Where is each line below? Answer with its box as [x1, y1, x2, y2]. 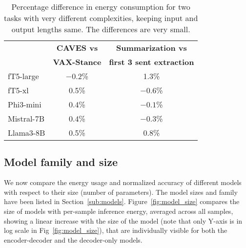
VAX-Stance [53, 56, 102, 67]
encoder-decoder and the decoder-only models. [4, 234, 143, 245]
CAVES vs [56, 42, 98, 53]
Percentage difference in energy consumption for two [11, 1, 190, 12]
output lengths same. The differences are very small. [11, 23, 190, 35]
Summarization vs [116, 42, 187, 53]
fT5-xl [8, 84, 29, 96]
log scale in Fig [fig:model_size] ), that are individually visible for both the [4, 225, 227, 235]
